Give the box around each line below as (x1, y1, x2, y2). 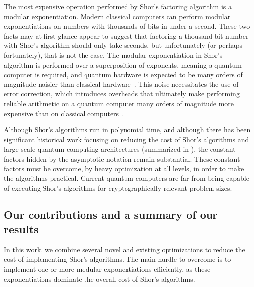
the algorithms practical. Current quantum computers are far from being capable (4, 173, 249, 183)
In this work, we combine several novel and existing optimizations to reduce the (4, 244, 245, 254)
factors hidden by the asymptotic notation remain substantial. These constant (4, 153, 240, 164)
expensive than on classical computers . (4, 108, 123, 118)
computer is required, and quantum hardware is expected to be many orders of (4, 69, 243, 80)
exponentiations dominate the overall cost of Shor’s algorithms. (4, 273, 195, 284)
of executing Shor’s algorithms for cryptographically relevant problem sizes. (4, 182, 232, 193)
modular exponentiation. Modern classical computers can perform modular (4, 11, 231, 21)
